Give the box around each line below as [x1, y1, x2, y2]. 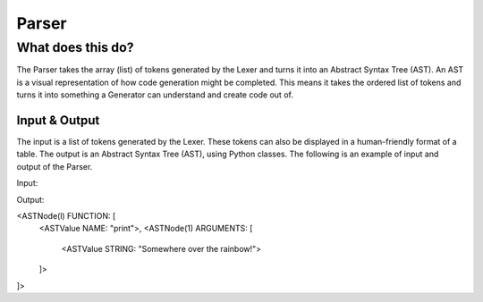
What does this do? [16, 39, 134, 55]
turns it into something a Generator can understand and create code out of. [16, 89, 294, 100]
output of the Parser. [16, 161, 93, 172]
